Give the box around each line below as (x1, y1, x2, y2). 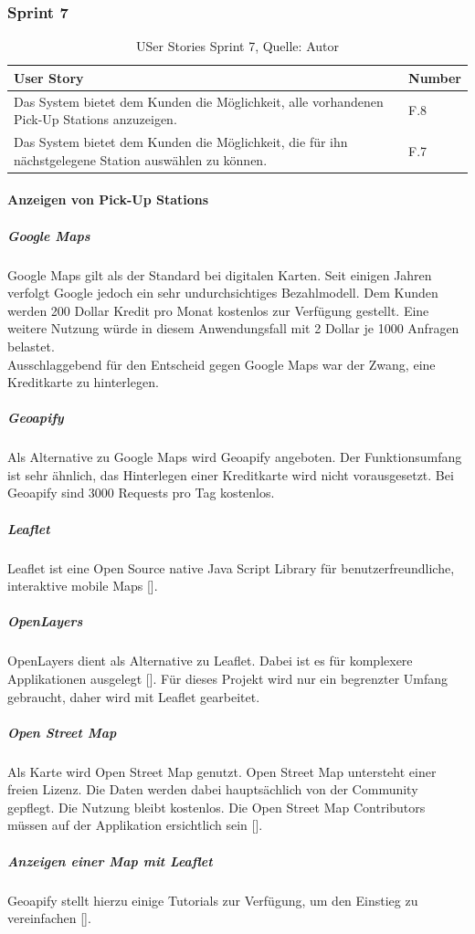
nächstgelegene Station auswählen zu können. (14, 150, 268, 169)
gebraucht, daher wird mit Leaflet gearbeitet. (7, 687, 260, 706)
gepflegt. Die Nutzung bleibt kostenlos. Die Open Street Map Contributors (7, 797, 426, 816)
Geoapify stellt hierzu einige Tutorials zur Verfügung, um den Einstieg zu (7, 890, 418, 909)
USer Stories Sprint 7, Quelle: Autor (136, 37, 339, 56)
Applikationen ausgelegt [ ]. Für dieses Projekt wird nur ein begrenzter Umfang (7, 668, 449, 687)
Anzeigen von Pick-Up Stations (7, 190, 209, 209)
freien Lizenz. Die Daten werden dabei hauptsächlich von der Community (7, 780, 418, 799)
